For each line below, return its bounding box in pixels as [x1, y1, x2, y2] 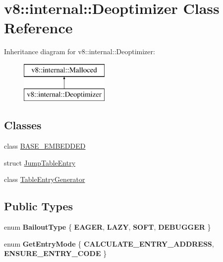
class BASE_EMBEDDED [4, 141, 86, 151]
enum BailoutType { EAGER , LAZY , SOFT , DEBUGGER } [4, 222, 211, 232]
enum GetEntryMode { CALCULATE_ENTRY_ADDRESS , [4, 238, 214, 249]
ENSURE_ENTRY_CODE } [4, 248, 107, 259]
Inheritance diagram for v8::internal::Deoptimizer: [4, 46, 155, 57]
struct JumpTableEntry [4, 157, 76, 168]
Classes [4, 117, 42, 133]
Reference [4, 17, 73, 38]
